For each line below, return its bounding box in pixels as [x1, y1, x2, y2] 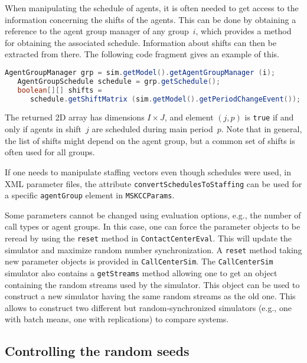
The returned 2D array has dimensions [5, 111, 145, 123]
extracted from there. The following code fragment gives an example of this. [5, 48, 280, 60]
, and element [164, 111, 214, 123]
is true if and [244, 111, 294, 123]
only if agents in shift [5, 123, 82, 135]
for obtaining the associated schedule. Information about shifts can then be [5, 36, 277, 48]
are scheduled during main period [92, 123, 213, 135]
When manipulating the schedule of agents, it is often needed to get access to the [5, 2, 299, 14]
